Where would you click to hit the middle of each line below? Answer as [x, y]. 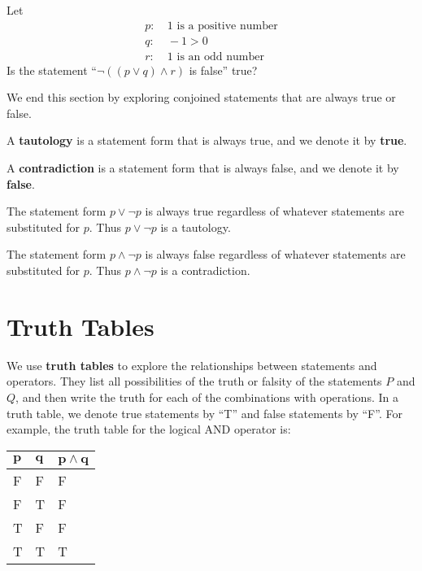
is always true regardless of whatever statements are [274, 211]
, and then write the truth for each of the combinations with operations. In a [207, 397]
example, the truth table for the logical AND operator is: [149, 429]
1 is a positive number [222, 26]
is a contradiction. [205, 270]
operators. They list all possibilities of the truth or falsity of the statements [194, 381]
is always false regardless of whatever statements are [275, 254]
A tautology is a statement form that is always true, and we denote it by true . [207, 140]
